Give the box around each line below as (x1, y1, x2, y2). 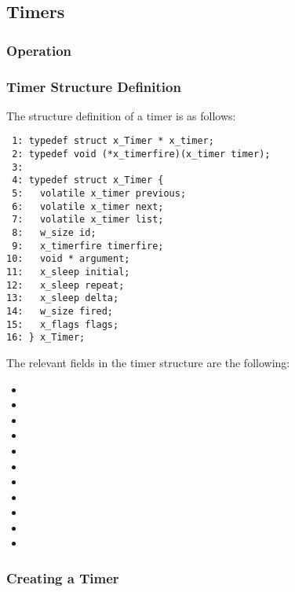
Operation (6, 40, 72, 60)
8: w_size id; (12, 227, 97, 239)
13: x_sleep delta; (6, 292, 119, 304)
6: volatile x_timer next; (12, 200, 164, 212)
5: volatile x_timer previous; (12, 188, 187, 200)
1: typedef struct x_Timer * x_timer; (12, 135, 214, 147)
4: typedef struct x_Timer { (12, 175, 164, 186)
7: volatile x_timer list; (12, 214, 164, 226)
